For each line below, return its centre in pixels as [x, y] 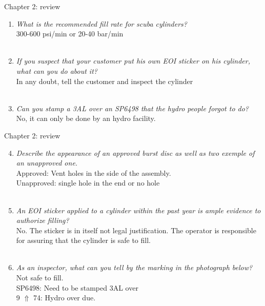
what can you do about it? [57, 70]
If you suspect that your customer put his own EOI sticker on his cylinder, [133, 61]
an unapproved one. [47, 163]
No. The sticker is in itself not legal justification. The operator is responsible [136, 230]
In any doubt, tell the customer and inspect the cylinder [105, 81]
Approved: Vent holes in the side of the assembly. [94, 172]
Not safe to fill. [40, 278]
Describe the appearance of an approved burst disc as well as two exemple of [135, 152]
